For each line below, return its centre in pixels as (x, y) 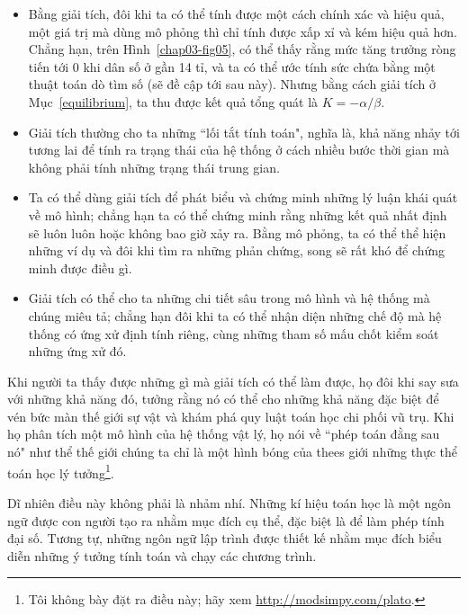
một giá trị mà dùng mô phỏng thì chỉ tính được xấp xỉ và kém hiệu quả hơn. (243, 31)
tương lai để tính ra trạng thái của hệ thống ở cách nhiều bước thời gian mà (239, 150)
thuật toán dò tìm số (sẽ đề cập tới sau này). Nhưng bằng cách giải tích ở (232, 84)
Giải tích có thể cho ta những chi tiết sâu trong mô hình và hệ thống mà (229, 298)
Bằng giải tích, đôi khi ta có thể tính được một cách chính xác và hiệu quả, (236, 13)
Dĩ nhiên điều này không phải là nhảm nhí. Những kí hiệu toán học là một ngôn (229, 502)
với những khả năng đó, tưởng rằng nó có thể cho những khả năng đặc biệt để (223, 399)
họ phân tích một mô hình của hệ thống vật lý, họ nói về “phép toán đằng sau (224, 434)
